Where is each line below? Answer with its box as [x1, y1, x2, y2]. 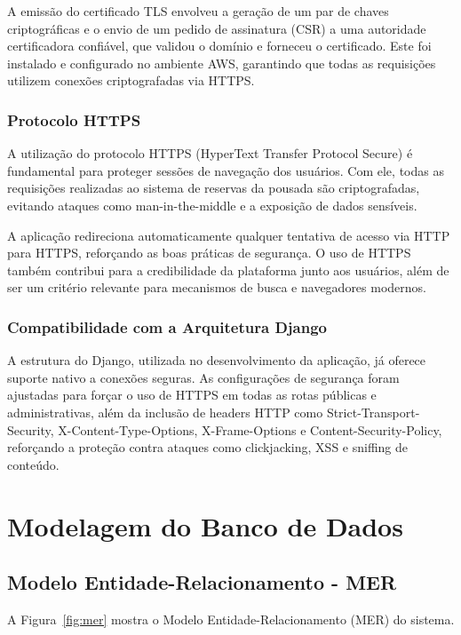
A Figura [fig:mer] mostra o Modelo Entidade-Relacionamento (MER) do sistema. [7, 609, 455, 628]
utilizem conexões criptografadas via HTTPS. [7, 71, 255, 90]
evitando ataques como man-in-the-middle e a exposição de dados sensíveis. [7, 195, 417, 214]
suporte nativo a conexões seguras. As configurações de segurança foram [7, 368, 400, 386]
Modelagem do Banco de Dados [7, 507, 403, 544]
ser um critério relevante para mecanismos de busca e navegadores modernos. [7, 278, 426, 297]
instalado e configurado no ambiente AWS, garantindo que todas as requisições [7, 53, 436, 72]
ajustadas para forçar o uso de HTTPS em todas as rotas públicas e [7, 385, 377, 404]
